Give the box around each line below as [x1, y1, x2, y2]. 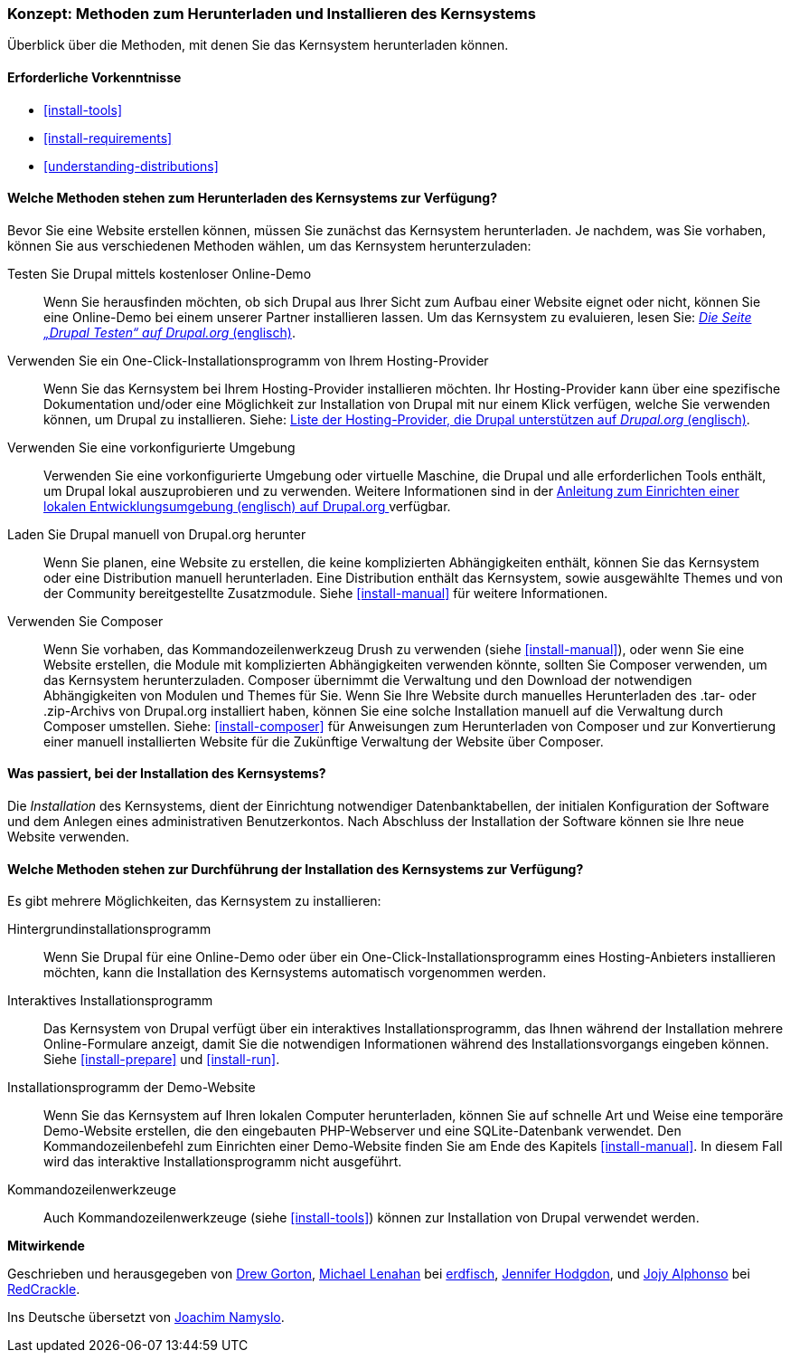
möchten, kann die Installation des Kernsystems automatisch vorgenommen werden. [43, 965, 547, 981]
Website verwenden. [7, 829, 129, 845]
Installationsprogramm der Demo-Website [7, 1079, 256, 1096]
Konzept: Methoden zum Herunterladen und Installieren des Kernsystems [7, 5, 536, 23]
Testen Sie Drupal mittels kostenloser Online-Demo [7, 265, 312, 281]
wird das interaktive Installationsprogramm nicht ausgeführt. [43, 1154, 402, 1170]
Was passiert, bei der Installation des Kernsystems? [7, 766, 326, 782]
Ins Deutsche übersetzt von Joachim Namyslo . [7, 1309, 285, 1326]
